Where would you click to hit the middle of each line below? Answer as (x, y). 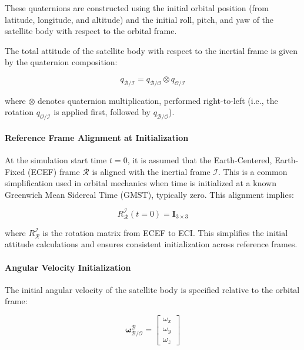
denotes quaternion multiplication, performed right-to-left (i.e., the (158, 100)
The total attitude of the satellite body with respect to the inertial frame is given (151, 50)
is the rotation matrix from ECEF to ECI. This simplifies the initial (165, 232)
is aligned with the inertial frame (151, 171)
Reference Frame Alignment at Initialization (97, 137)
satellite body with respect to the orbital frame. (91, 31)
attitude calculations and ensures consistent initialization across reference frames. (151, 244)
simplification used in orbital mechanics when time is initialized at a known (141, 183)
